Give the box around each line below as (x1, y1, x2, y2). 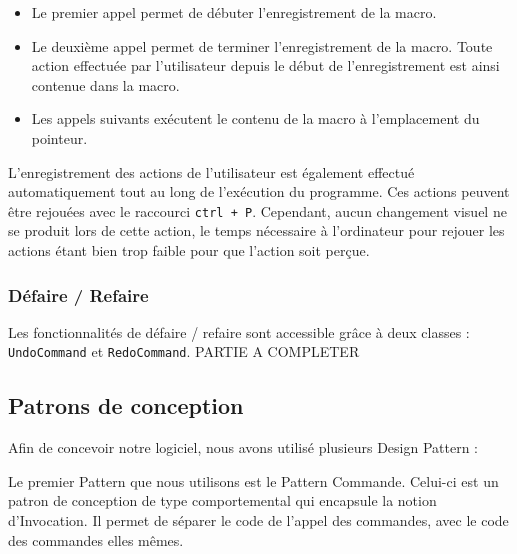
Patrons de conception (8, 390, 244, 421)
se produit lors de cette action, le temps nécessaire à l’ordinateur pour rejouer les (8, 220, 505, 241)
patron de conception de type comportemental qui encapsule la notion (8, 490, 437, 511)
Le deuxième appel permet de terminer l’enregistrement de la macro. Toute (31, 35, 493, 56)
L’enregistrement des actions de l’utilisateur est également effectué (8, 161, 415, 182)
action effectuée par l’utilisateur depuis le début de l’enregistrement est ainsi (31, 55, 500, 76)
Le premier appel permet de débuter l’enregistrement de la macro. (31, 2, 437, 22)
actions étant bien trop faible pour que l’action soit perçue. (8, 240, 370, 260)
